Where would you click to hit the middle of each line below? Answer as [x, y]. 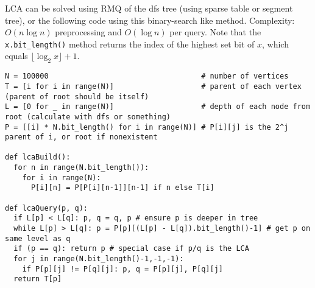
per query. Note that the [215, 32]
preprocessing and [88, 32]
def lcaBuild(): [38, 157]
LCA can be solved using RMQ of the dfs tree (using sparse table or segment [149, 8]
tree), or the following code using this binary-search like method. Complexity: [150, 20]
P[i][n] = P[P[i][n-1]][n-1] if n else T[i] [122, 188]
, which [275, 44]
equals [16, 56]
